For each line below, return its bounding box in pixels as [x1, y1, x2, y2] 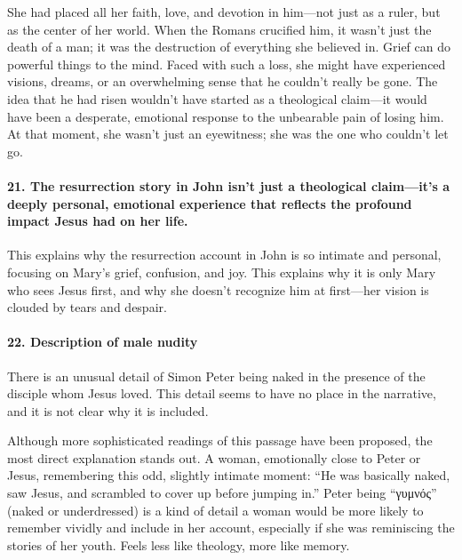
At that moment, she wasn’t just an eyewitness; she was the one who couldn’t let [7, 124, 449, 143]
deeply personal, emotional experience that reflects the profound [7, 194, 412, 212]
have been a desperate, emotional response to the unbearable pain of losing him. [7, 107, 444, 125]
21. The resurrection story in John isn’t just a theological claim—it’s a [7, 176, 450, 195]
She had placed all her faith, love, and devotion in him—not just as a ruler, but [7, 3, 441, 20]
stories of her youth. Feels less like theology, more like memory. [7, 535, 350, 554]
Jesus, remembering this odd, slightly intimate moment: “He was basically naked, [7, 466, 450, 484]
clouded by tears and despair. [7, 298, 167, 316]
